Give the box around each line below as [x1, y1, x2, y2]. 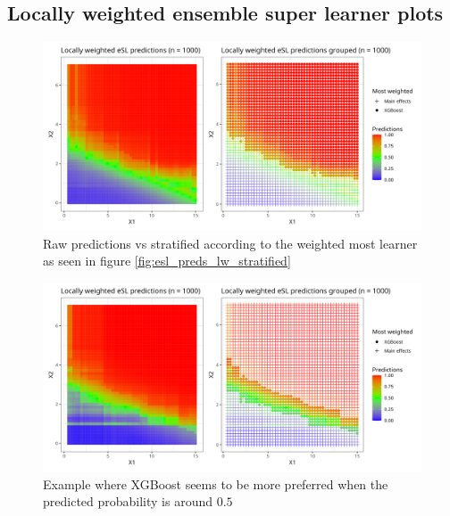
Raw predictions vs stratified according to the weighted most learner [43, 233, 418, 252]
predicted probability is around [43, 492, 213, 511]
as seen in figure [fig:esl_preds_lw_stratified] [43, 251, 291, 270]
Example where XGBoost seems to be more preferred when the [43, 474, 388, 493]
